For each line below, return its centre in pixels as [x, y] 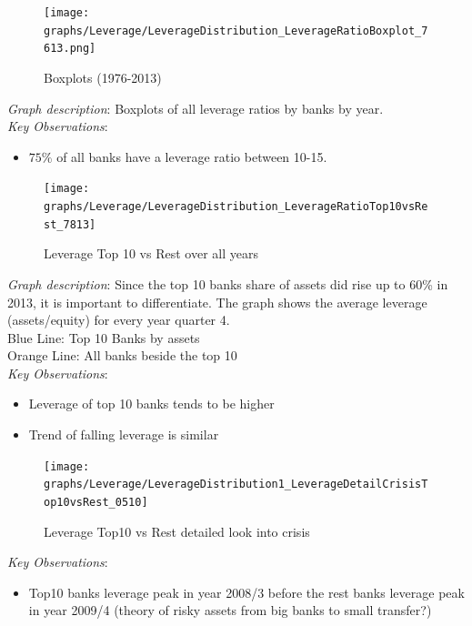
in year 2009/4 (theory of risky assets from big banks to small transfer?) [230, 610]
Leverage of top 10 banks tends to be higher [151, 404]
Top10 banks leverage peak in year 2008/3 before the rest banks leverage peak [246, 592]
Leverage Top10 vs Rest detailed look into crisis [177, 531]
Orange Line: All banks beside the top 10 [122, 355]
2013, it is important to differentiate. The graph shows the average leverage [217, 302]
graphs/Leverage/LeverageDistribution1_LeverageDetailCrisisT [236, 485]
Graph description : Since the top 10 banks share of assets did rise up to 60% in [228, 283]
